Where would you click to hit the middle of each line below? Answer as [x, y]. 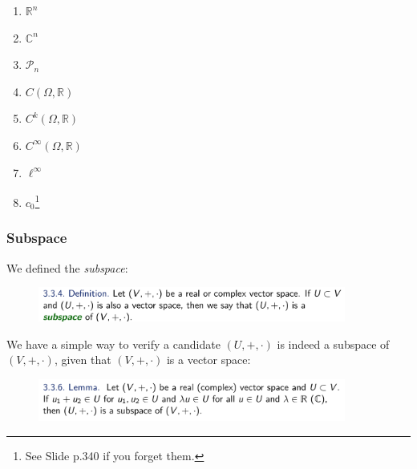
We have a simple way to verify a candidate [113, 344]
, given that [83, 360]
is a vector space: [208, 360]
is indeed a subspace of [333, 344]
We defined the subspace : [67, 267]
